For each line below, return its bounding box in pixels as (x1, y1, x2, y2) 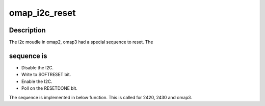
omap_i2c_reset (9, 7, 76, 18)
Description (9, 26, 46, 34)
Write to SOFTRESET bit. (21, 72, 71, 78)
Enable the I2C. (21, 79, 53, 84)
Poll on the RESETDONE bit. (21, 85, 78, 91)
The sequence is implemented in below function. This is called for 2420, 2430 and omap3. (9, 94, 192, 100)
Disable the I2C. (21, 64, 54, 71)
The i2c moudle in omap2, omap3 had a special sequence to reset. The (9, 39, 153, 45)
